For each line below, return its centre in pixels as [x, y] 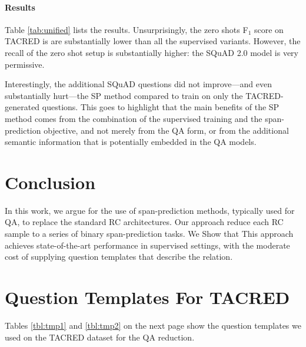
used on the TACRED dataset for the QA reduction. [100, 337]
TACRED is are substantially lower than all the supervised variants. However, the [153, 41]
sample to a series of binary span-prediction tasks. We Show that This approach [149, 234]
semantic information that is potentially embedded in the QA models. [131, 142]
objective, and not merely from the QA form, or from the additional [166, 130]
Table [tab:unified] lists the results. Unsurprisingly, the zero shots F [127, 29]
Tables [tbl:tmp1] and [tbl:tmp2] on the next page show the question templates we [153, 325]
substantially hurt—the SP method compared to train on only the [124, 95]
